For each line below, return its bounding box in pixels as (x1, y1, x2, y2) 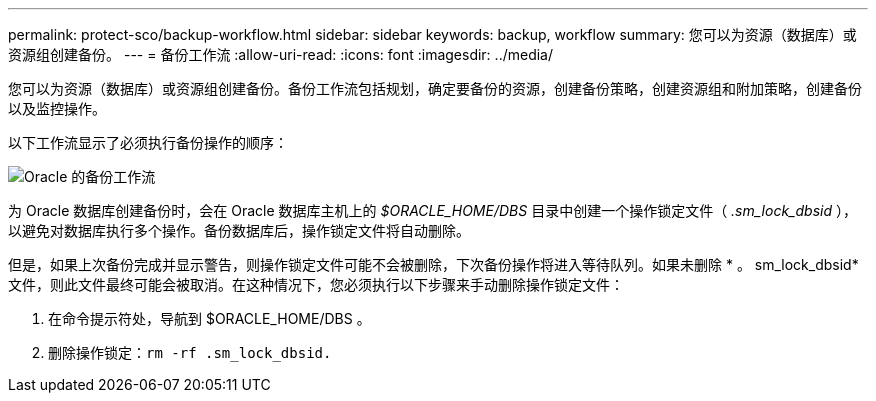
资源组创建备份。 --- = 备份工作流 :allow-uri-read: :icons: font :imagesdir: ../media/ (8, 46, 554, 63)
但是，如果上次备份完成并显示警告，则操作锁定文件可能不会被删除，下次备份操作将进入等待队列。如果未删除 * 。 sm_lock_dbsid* (8, 256, 859, 273)
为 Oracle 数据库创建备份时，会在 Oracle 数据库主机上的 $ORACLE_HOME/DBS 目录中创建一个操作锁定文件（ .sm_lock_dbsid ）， (8, 202, 857, 219)
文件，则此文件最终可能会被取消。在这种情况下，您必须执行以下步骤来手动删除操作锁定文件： (8, 276, 624, 293)
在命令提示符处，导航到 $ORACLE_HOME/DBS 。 (48, 310, 371, 327)
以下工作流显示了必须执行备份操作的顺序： (8, 134, 288, 151)
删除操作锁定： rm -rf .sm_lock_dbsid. (48, 344, 332, 361)
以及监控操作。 (8, 100, 106, 117)
